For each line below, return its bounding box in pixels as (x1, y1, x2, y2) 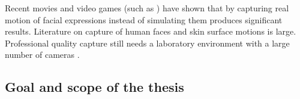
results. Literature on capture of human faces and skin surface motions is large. (5, 25, 296, 38)
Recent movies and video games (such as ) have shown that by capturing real (5, 2, 289, 14)
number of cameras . (5, 48, 80, 61)
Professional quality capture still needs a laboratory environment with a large (5, 36, 290, 49)
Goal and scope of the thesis (5, 78, 184, 96)
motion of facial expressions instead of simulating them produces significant (5, 13, 283, 26)
